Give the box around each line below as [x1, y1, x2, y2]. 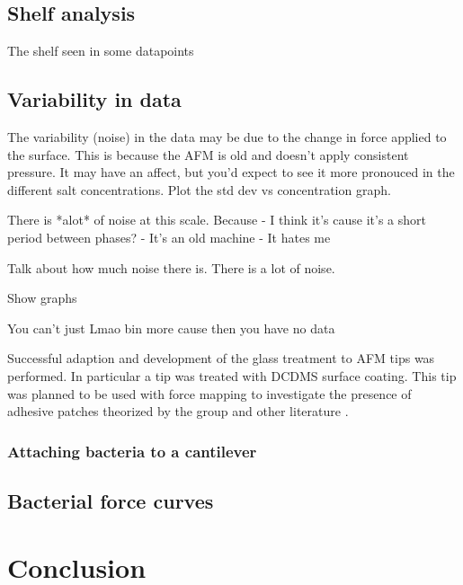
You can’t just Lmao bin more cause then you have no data [7, 318, 335, 337]
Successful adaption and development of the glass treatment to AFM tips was [7, 349, 435, 368]
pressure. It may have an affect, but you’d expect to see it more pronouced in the [7, 163, 455, 182]
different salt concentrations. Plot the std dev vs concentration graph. [7, 180, 391, 199]
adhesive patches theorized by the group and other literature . [7, 402, 349, 421]
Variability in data [7, 85, 182, 113]
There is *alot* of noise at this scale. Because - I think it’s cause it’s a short [7, 210, 426, 229]
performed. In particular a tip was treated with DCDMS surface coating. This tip [7, 366, 457, 385]
